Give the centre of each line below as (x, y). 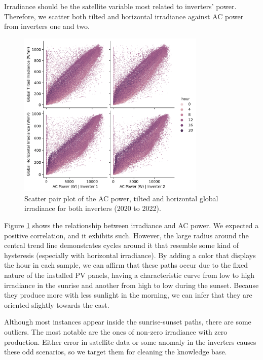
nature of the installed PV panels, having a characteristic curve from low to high (129, 275)
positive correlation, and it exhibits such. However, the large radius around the (126, 235)
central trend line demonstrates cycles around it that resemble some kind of (121, 245)
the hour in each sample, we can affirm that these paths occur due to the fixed (126, 265)
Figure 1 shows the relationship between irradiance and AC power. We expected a (131, 225)
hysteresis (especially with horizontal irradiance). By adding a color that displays (130, 255)
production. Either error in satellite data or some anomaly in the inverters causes (130, 341)
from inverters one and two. (47, 26)
